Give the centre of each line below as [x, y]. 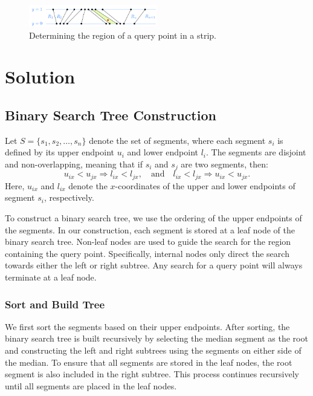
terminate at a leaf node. [51, 277]
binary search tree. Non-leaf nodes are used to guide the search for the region [148, 242]
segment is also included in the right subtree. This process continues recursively [152, 374]
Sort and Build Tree [55, 304]
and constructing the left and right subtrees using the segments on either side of [153, 350]
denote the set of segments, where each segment [177, 140]
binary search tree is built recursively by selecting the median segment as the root [156, 338]
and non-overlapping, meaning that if [74, 164]
